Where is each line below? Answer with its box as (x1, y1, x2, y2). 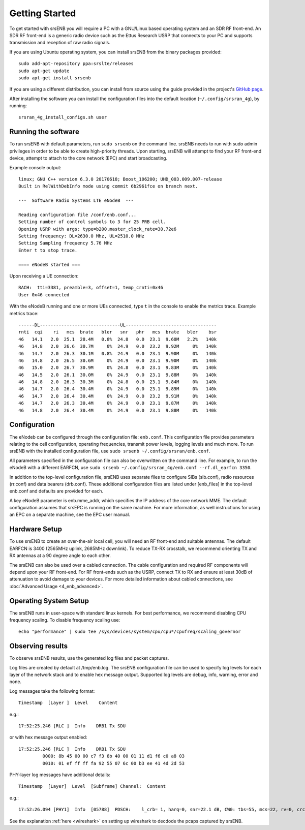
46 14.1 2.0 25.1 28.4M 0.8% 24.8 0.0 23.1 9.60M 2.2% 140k (18, 336, 217, 342)
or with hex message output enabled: (9, 734, 87, 741)
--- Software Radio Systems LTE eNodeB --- (18, 198, 134, 203)
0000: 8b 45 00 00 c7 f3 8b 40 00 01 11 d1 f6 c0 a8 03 (42, 753, 185, 759)
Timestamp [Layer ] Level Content (18, 700, 118, 706)
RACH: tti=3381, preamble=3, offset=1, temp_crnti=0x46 (18, 285, 164, 291)
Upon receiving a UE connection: (9, 273, 79, 279)
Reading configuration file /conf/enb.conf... (18, 211, 137, 218)
